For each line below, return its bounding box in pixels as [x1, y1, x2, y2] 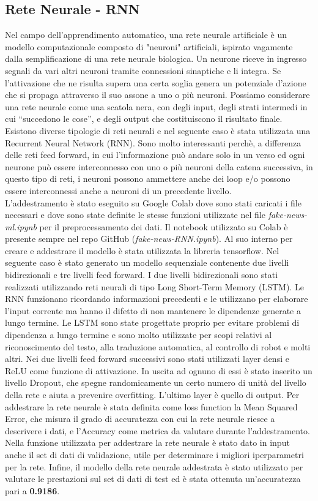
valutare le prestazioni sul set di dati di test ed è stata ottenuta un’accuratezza [5, 472, 301, 485]
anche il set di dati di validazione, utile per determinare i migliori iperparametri [5, 448, 304, 461]
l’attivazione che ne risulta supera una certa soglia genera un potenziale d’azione [5, 76, 306, 89]
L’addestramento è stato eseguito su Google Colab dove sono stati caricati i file [5, 196, 301, 209]
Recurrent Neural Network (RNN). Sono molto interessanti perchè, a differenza [5, 136, 301, 149]
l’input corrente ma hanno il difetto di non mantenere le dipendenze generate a [5, 304, 301, 317]
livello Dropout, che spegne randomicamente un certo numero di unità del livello [5, 376, 306, 389]
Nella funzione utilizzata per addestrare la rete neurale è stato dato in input [5, 436, 290, 449]
